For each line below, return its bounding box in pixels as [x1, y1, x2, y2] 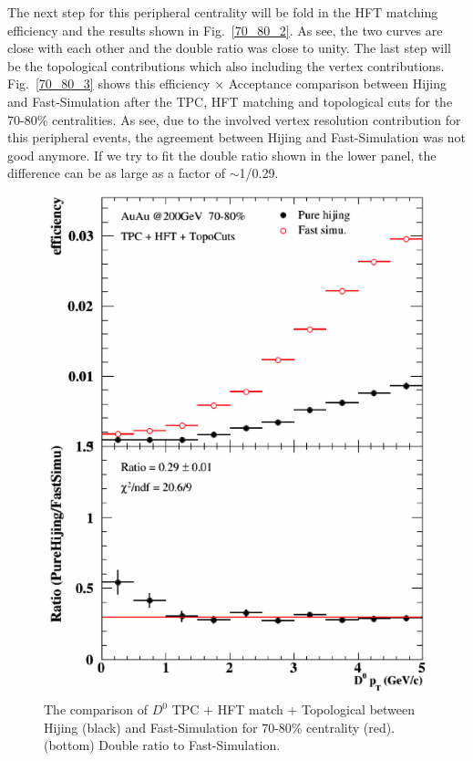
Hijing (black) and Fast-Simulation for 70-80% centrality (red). [44, 717, 396, 736]
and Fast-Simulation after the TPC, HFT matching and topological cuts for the [7, 91, 453, 110]
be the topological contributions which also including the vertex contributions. [7, 56, 445, 75]
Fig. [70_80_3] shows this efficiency [7, 74, 211, 93]
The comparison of [44, 700, 149, 719]
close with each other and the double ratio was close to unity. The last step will [7, 38, 451, 57]
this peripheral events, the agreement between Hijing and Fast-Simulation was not [7, 128, 467, 147]
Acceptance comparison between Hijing [228, 74, 447, 93]
